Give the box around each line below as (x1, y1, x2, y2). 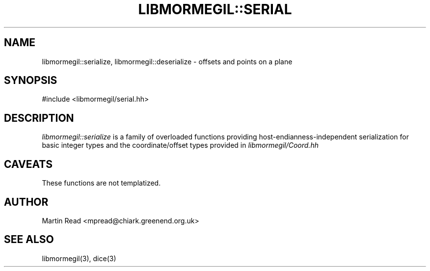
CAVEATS (4, 158, 53, 170)
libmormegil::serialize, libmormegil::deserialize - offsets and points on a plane (42, 57, 293, 66)
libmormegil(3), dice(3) (42, 254, 116, 263)
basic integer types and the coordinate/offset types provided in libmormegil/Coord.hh (42, 141, 319, 150)
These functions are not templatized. (42, 179, 161, 188)
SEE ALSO (4, 233, 54, 246)
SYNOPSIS (4, 74, 57, 87)
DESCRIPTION (4, 111, 74, 124)
